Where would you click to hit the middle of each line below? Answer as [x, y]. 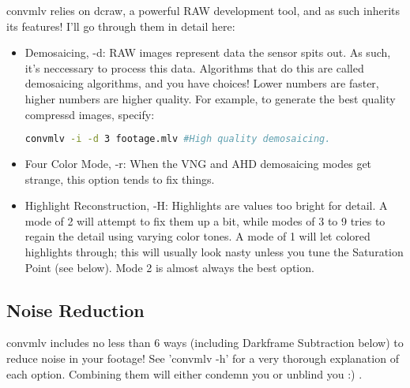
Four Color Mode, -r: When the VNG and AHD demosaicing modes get [198, 164]
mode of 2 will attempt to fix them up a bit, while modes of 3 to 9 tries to [205, 220]
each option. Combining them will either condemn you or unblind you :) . [184, 373]
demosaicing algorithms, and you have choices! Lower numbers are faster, [202, 83]
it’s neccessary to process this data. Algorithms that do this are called [194, 67]
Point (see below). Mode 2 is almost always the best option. [169, 267]
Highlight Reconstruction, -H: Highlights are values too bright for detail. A [206, 205]
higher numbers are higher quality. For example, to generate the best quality [210, 98]
